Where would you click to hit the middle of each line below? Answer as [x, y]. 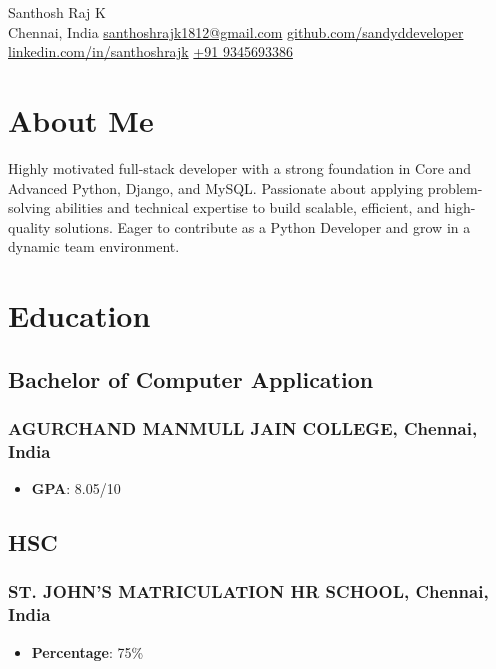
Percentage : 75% [87, 651]
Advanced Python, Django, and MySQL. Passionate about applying [216, 187]
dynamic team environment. [94, 246]
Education [79, 315]
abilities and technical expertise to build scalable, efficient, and [247, 207]
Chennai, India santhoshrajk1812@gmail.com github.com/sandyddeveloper [236, 31]
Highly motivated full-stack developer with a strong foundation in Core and [240, 167]
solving [29, 207]
